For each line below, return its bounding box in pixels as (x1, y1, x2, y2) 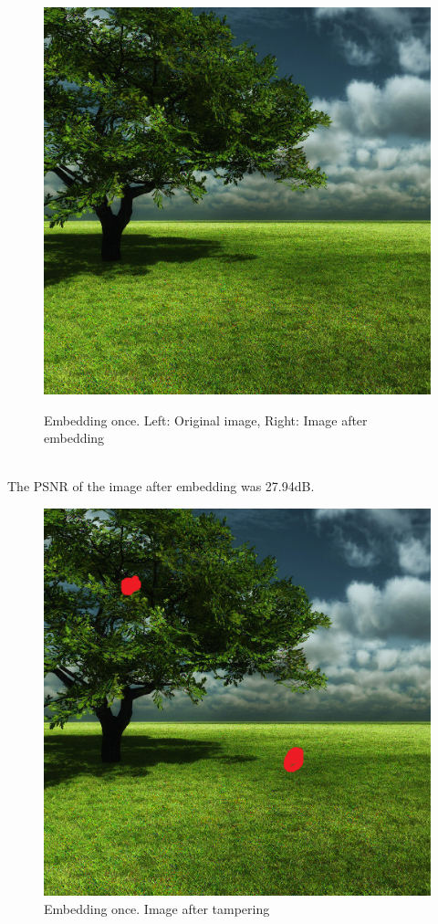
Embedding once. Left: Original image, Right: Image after (44, 410, 368, 429)
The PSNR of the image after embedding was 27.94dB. (7, 477, 315, 496)
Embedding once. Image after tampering (44, 898, 270, 918)
